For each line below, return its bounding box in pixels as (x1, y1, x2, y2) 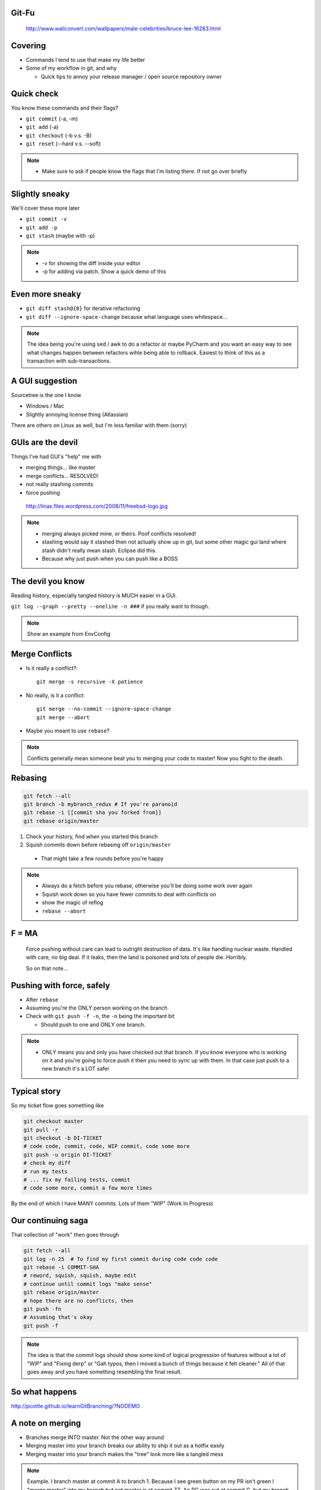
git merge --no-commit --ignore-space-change (36, 706, 172, 712)
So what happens (11, 1386, 77, 1397)
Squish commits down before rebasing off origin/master (26, 841, 171, 849)
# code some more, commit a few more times (23, 1185, 153, 1191)
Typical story (11, 1087, 61, 1097)
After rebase (26, 996, 59, 1003)
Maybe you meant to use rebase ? (26, 727, 110, 734)
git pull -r (23, 1126, 59, 1133)
